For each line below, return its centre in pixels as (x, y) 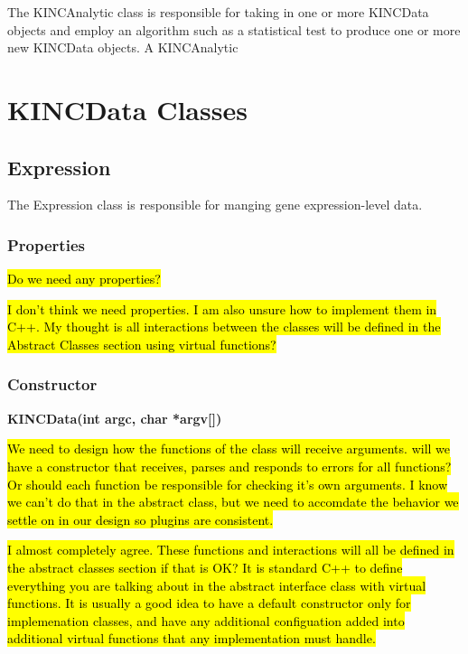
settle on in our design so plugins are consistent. (140, 519)
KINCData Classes (127, 109)
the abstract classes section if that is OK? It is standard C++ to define (205, 567)
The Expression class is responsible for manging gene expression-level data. (215, 205)
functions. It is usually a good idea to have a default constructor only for (209, 603)
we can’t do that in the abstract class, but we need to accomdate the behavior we (233, 502)
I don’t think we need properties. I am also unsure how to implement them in (222, 308)
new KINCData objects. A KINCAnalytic (123, 47)
